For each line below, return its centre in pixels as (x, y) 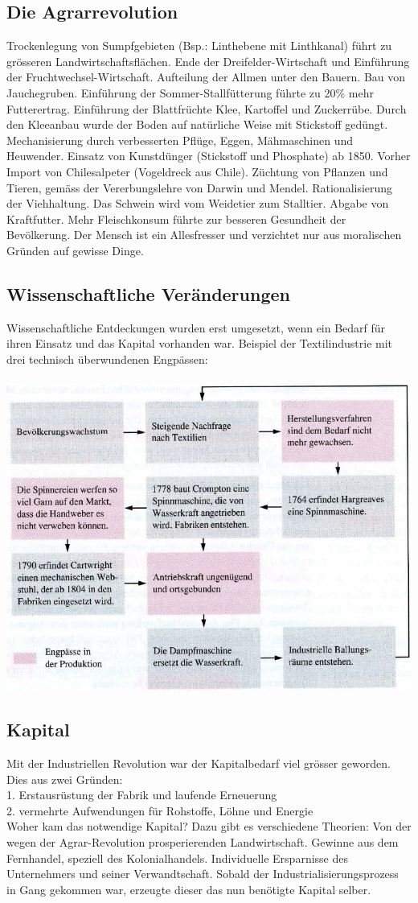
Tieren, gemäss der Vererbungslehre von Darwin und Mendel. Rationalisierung (200, 187)
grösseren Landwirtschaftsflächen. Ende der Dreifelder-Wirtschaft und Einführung (208, 61)
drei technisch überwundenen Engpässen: (107, 359)
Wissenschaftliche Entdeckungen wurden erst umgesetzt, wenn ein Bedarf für (196, 327)
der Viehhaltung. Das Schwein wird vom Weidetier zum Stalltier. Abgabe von (198, 203)
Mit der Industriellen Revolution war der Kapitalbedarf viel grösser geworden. (199, 763)
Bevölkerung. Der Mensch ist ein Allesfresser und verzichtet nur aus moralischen (204, 235)
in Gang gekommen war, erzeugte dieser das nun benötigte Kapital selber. (189, 889)
